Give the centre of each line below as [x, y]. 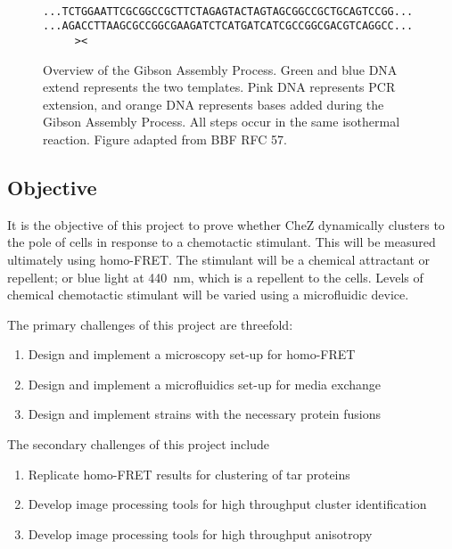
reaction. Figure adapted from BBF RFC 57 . [165, 139]
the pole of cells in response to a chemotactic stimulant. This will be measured [222, 242]
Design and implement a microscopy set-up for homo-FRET [192, 354]
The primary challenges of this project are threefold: [150, 324]
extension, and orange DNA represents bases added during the [214, 104]
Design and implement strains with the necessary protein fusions [204, 414]
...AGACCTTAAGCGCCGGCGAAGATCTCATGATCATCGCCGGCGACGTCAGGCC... [228, 26]
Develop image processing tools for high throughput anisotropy [200, 533]
